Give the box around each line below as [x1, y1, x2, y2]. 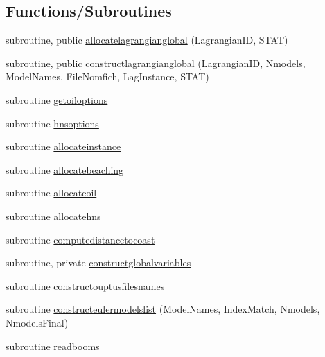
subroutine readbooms [6, 338, 100, 353]
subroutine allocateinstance [6, 139, 121, 154]
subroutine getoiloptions [6, 92, 108, 107]
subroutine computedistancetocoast [6, 232, 155, 246]
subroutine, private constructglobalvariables [6, 255, 191, 270]
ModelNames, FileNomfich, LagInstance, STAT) [6, 69, 209, 84]
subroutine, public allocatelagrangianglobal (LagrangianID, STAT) [6, 33, 288, 47]
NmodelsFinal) [6, 315, 69, 329]
